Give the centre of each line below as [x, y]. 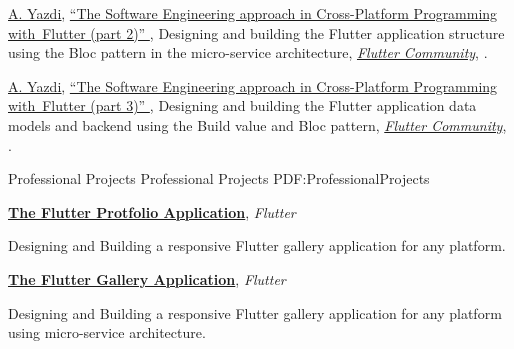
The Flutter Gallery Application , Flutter [147, 278]
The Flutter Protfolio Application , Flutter [152, 211]
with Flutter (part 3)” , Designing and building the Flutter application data [242, 105]
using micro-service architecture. [107, 332]
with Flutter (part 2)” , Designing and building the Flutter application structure [256, 32]
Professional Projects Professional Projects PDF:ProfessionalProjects [219, 178]
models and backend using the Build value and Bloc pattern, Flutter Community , [257, 124]
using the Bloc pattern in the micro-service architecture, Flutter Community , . [248, 52]
